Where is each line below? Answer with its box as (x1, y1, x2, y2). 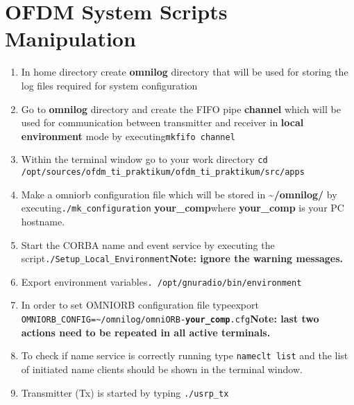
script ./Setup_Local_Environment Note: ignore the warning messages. (21, 251, 344, 266)
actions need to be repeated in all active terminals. (21, 325, 271, 339)
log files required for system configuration (21, 78, 198, 92)
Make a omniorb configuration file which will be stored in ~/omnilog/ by (21, 187, 337, 201)
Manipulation (5, 24, 136, 53)
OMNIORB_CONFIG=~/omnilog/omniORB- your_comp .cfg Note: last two (21, 311, 319, 325)
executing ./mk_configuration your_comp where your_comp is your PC (21, 200, 344, 215)
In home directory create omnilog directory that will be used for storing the (21, 64, 348, 79)
